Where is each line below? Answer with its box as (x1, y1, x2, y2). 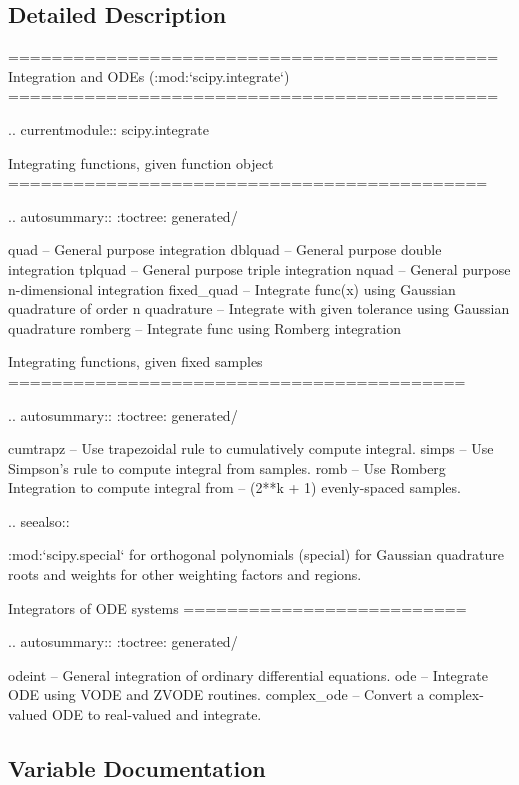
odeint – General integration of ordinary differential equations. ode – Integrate (8, 664, 488, 685)
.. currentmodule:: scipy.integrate (8, 118, 209, 139)
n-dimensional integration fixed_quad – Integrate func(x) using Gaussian (8, 278, 456, 299)
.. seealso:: (8, 510, 70, 531)
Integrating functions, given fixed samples (8, 351, 263, 372)
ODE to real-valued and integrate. (51, 704, 262, 725)
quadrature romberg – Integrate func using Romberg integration (8, 317, 401, 338)
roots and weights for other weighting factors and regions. (8, 564, 362, 585)
